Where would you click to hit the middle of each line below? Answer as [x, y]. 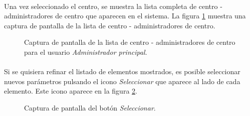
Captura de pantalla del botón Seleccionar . [90, 107]
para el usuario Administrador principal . [86, 52]
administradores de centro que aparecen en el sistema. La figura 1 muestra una [125, 16]
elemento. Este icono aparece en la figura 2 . [71, 91]
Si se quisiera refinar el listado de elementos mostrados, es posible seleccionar [122, 71]
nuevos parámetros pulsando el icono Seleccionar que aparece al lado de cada [122, 81]
